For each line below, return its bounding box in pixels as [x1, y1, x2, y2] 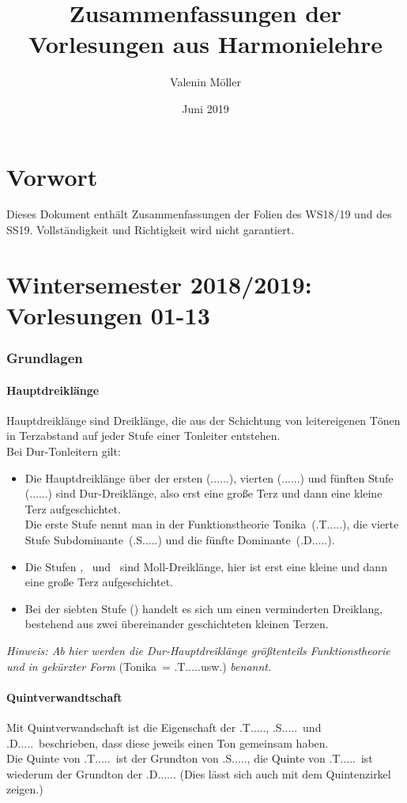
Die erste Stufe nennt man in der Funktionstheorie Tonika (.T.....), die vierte [24, 516, 399, 532]
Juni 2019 [182, 100, 229, 116]
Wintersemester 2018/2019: [6, 267, 312, 300]
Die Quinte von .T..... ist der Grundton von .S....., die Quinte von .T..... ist [6, 750, 373, 767]
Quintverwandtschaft [6, 688, 122, 705]
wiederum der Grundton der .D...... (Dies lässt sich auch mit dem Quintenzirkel [6, 765, 391, 782]
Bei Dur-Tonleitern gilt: [6, 443, 121, 460]
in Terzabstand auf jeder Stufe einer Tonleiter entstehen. [6, 427, 281, 444]
